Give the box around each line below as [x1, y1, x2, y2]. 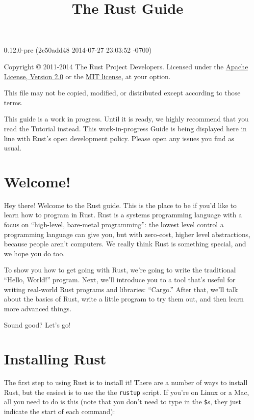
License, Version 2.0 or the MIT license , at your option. [4, 71, 171, 81]
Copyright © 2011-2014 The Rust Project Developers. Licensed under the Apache [4, 61, 248, 71]
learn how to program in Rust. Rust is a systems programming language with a [4, 210, 242, 220]
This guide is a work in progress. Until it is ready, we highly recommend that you [4, 114, 249, 124]
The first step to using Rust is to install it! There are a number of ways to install [4, 377, 248, 388]
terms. [4, 97, 23, 107]
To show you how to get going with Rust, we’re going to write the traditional [4, 265, 236, 275]
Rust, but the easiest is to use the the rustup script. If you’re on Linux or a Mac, [4, 387, 249, 397]
